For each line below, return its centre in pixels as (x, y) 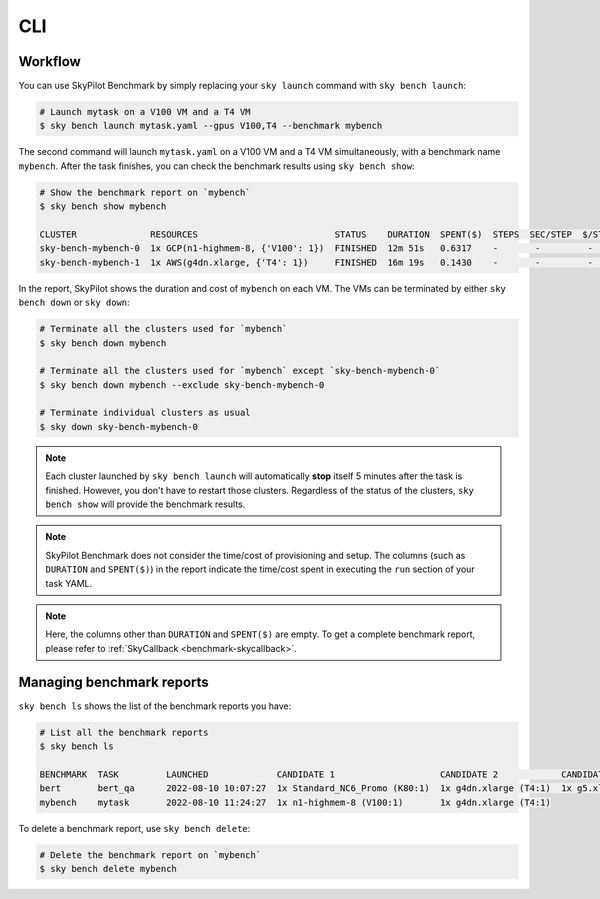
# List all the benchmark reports (124, 732)
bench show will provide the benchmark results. (145, 504)
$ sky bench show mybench (103, 206)
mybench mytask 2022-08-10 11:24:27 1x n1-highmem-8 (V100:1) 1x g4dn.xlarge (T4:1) (295, 802)
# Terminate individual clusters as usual (145, 413)
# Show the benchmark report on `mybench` (145, 192)
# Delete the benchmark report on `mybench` (150, 854)
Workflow (50, 61)
